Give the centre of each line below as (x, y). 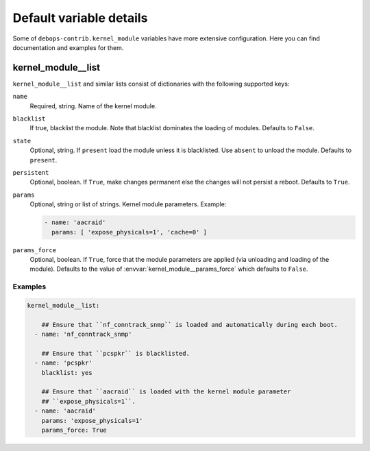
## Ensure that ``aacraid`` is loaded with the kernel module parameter (166, 392)
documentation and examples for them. (68, 47)
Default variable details (80, 18)
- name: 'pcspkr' (63, 363)
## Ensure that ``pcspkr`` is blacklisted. (115, 353)
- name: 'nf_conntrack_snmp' (84, 334)
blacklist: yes (67, 373)
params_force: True (74, 430)
